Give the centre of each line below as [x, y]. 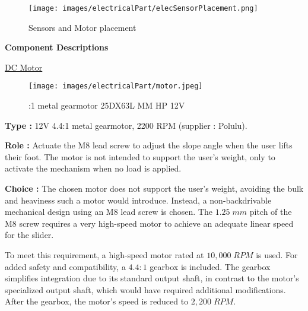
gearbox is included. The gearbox [210, 266]
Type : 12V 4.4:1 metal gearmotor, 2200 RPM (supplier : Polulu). [126, 125]
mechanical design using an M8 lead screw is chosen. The [109, 212]
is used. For [277, 255]
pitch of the [271, 212]
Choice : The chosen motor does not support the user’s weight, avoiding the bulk [154, 188]
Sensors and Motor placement [82, 27]
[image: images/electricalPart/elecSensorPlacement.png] [143, 8]
